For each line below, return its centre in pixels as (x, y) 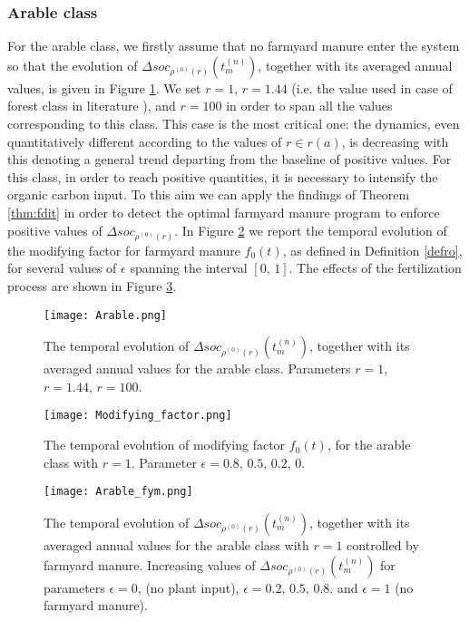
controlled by (383, 544)
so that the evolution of (73, 65)
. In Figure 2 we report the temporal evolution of (311, 230)
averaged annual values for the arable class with (176, 544)
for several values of (62, 268)
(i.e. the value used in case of (372, 87)
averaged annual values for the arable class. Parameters (197, 369)
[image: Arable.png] (106, 315)
